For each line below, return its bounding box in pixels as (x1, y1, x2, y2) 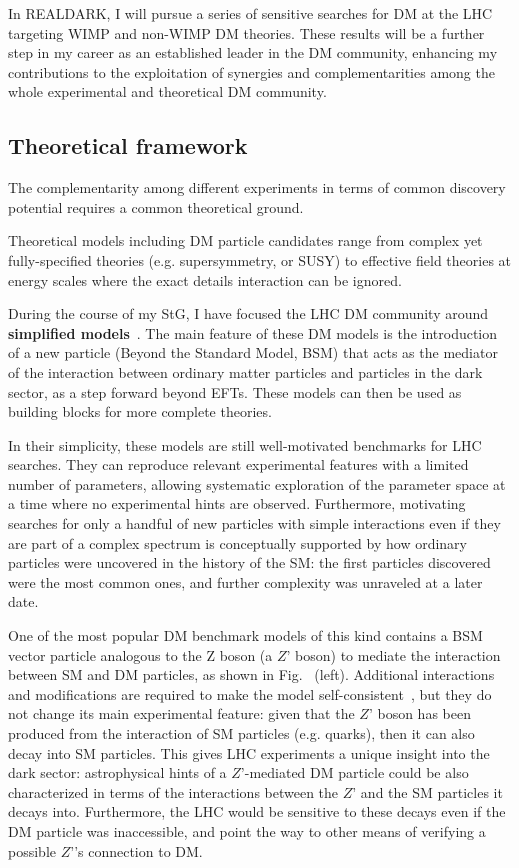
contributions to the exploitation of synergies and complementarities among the (8, 61, 495, 82)
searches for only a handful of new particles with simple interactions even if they (8, 513, 501, 534)
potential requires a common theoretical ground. (8, 196, 304, 217)
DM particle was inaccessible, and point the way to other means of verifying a (8, 820, 486, 841)
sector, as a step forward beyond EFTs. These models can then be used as (8, 381, 462, 402)
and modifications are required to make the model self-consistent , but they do (8, 683, 492, 704)
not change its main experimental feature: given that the (8, 703, 355, 724)
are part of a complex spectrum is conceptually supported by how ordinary (8, 532, 467, 553)
